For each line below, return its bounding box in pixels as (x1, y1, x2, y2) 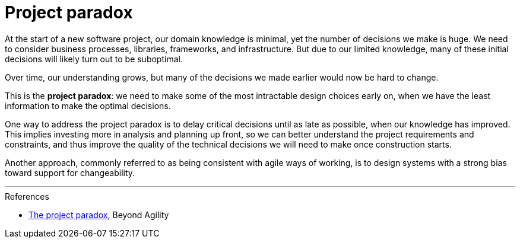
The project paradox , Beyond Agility (28, 209, 169, 220)
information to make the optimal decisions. (5, 100, 171, 111)
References (5, 191, 49, 202)
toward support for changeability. (5, 167, 135, 178)
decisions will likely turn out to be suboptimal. (5, 53, 183, 64)
